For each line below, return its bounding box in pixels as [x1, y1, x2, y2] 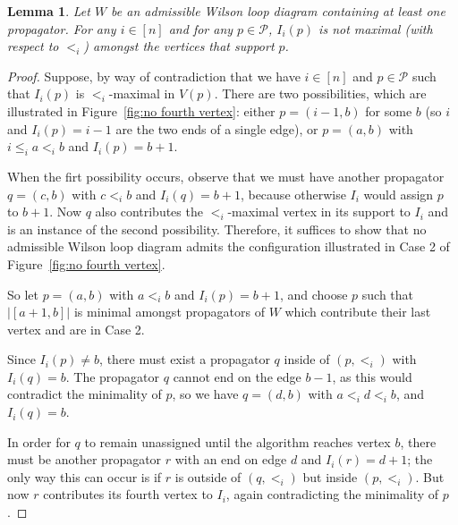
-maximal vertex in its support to [227, 202, 411, 221]
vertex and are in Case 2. [7, 319, 145, 338]
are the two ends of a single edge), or [115, 119, 318, 138]
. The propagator [65, 367, 160, 385]
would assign [363, 184, 434, 203]
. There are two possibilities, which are [214, 84, 427, 103]
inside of [284, 350, 330, 368]
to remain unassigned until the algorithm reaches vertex [84, 432, 391, 451]
